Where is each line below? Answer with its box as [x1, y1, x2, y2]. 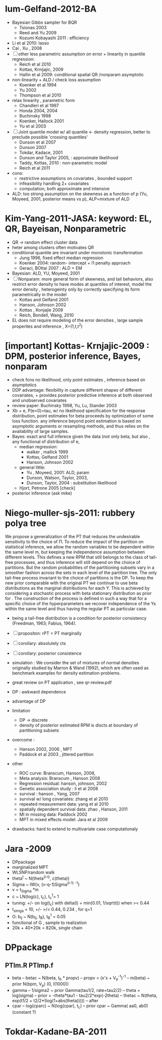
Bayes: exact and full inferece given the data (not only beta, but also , [12, 433, 150, 440]
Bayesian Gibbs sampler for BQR [12, 19, 77, 25]
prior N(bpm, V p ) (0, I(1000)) [12, 981, 69, 988]
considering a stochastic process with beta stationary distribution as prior [5, 591, 152, 596]
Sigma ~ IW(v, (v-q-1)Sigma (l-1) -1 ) [12, 881, 80, 887]
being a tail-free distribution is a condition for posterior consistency [12, 615, 147, 621]
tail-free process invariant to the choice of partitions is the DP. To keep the [5, 575, 154, 581]
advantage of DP [12, 698, 46, 704]
